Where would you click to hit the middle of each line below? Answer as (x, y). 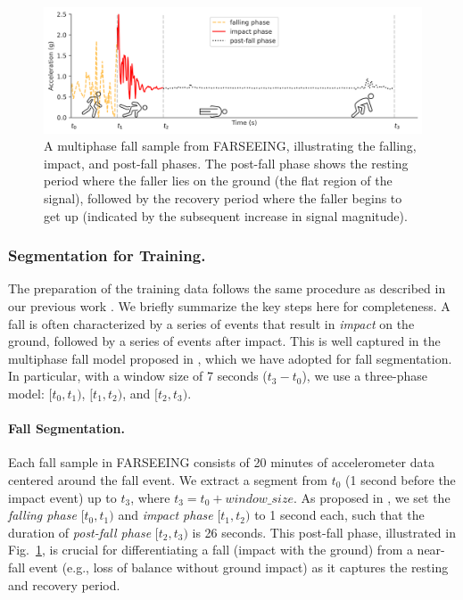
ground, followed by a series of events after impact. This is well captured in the (224, 341)
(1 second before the (401, 479)
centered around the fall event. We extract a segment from (168, 479)
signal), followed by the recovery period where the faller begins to (223, 197)
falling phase (42, 515)
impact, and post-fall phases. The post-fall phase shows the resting (226, 163)
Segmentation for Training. (107, 255)
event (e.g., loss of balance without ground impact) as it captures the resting (239, 567)
